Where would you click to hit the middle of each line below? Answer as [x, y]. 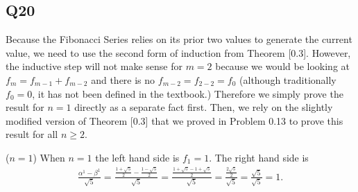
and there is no [123, 79]
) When [49, 157]
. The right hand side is [259, 157]
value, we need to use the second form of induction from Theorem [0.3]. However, [178, 52]
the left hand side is [137, 157]
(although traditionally [288, 79]
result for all [32, 134]
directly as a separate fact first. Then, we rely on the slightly [204, 107]
